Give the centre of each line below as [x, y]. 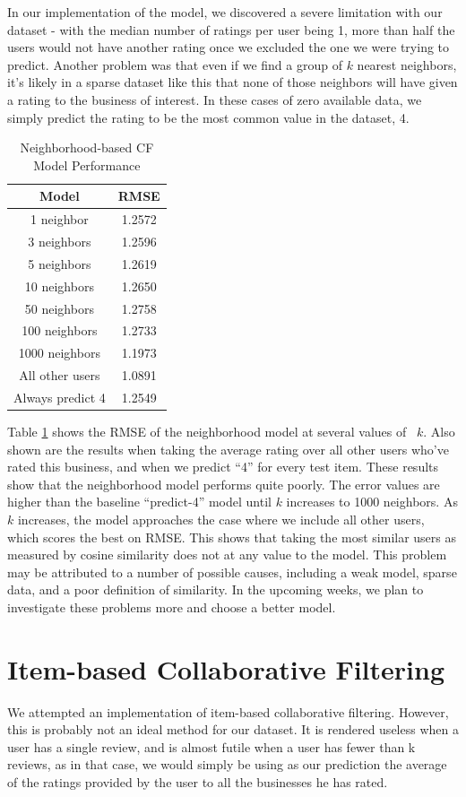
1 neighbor [60, 219]
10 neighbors [59, 286]
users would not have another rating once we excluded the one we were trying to [229, 47]
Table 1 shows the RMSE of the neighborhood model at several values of [207, 432]
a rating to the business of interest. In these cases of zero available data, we [215, 99]
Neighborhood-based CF [87, 147]
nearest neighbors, [407, 64]
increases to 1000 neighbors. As [372, 502]
